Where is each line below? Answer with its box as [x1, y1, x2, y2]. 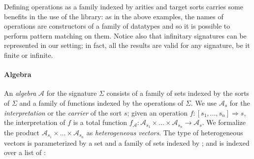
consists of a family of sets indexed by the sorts [106, 88, 250, 98]
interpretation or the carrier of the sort [4, 107, 122, 118]
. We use [190, 97, 217, 108]
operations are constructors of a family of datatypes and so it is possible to [4, 21, 230, 31]
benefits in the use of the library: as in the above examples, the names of [4, 11, 223, 21]
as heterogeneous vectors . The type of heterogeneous [86, 127, 243, 137]
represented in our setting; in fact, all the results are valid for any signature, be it [4, 40, 250, 50]
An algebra [4, 88, 36, 98]
